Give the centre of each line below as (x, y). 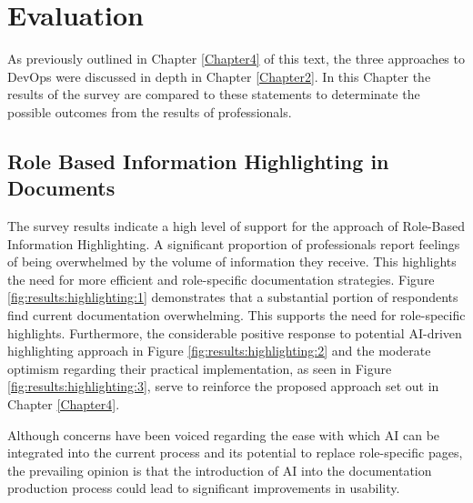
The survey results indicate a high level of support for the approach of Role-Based (236, 226)
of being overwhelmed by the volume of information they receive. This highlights (232, 262)
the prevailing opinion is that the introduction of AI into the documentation (220, 470)
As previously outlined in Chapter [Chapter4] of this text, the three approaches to (236, 59)
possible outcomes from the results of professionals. (150, 111)
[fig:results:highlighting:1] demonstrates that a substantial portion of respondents (233, 297)
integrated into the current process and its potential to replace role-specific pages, (235, 453)
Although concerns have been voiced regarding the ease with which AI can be (224, 434)
